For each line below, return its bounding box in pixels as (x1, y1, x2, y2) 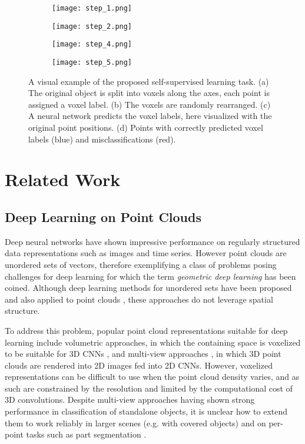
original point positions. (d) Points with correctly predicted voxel (28, 121, 263, 133)
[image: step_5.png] (52, 58, 132, 67)
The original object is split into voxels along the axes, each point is (28, 87, 270, 99)
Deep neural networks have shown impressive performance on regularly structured (5, 235, 300, 247)
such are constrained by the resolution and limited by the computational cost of (5, 382, 293, 394)
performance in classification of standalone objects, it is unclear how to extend (5, 405, 288, 418)
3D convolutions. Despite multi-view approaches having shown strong (5, 393, 255, 406)
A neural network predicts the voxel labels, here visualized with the (28, 110, 272, 122)
